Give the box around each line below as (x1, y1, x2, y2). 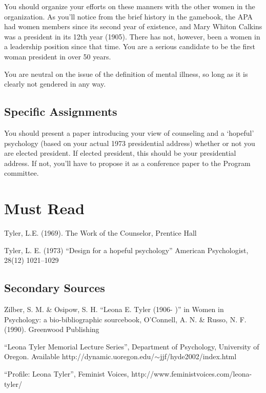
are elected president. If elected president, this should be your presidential (4, 148, 236, 158)
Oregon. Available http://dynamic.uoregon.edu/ (4, 351, 155, 362)
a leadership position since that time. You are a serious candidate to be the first (4, 41, 255, 52)
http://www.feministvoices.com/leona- (131, 368, 252, 379)
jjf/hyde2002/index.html (160, 351, 237, 362)
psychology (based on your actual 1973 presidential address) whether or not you (4, 137, 255, 148)
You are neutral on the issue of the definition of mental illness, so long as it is (4, 68, 248, 79)
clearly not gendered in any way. (4, 78, 106, 89)
